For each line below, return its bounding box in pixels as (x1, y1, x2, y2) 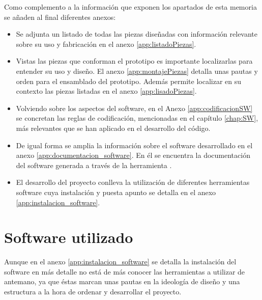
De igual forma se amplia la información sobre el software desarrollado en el (16, 140, 253, 150)
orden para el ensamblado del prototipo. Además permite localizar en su (16, 75, 241, 86)
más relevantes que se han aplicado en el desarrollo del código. (16, 122, 211, 133)
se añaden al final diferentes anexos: (4, 11, 116, 22)
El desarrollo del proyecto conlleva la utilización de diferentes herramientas (16, 177, 250, 187)
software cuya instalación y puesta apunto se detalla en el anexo (16, 186, 216, 197)
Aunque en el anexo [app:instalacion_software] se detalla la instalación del (4, 256, 237, 267)
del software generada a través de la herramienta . (16, 159, 172, 170)
